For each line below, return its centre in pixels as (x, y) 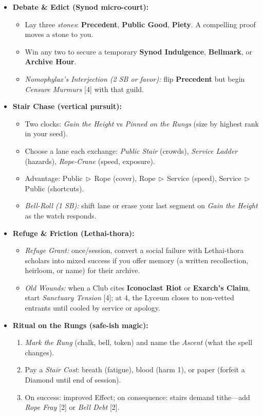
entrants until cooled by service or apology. (92, 308)
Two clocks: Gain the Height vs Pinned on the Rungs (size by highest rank (142, 123)
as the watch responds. (61, 215)
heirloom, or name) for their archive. (82, 270)
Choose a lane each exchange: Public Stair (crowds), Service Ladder (131, 150)
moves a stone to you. (59, 34)
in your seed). (46, 133)
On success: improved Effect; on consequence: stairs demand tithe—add (137, 397)
